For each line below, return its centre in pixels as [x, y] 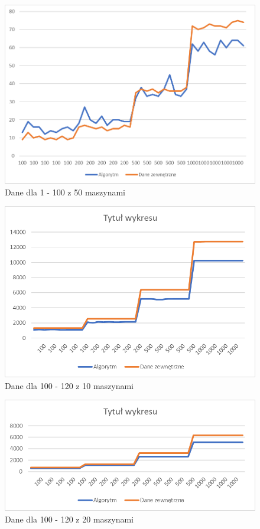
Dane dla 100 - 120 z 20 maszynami [69, 519]
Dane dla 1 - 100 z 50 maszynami [65, 192]
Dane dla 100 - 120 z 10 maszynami [69, 385]
